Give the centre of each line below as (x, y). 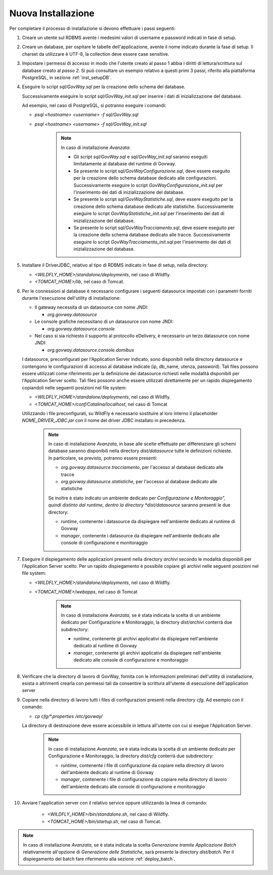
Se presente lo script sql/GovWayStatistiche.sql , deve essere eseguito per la (153, 199)
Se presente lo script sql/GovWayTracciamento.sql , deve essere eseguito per (154, 228)
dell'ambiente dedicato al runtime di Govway (107, 772)
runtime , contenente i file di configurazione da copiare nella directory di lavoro (143, 765)
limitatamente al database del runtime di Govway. (125, 164)
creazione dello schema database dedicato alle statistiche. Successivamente (154, 206)
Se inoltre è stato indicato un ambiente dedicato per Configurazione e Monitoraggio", (137, 498)
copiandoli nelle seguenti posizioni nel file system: (74, 387)
